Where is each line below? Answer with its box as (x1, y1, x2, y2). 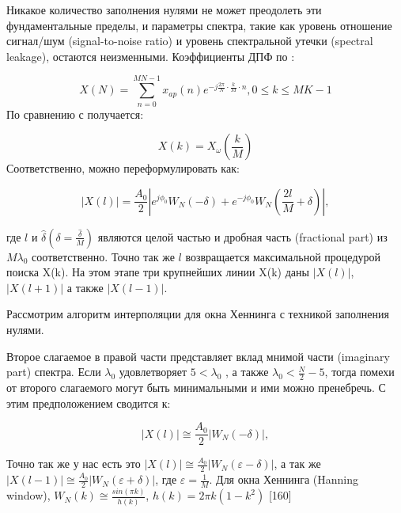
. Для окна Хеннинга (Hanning (209, 471, 358, 488)
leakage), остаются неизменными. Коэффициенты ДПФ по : (6, 47, 295, 64)
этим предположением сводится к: (6, 394, 171, 411)
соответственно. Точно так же (32, 248, 175, 264)
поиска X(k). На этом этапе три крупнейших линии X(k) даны (6, 264, 309, 280)
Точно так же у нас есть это (6, 455, 141, 472)
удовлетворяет (119, 363, 187, 380)
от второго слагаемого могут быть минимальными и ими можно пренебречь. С (6, 379, 386, 396)
